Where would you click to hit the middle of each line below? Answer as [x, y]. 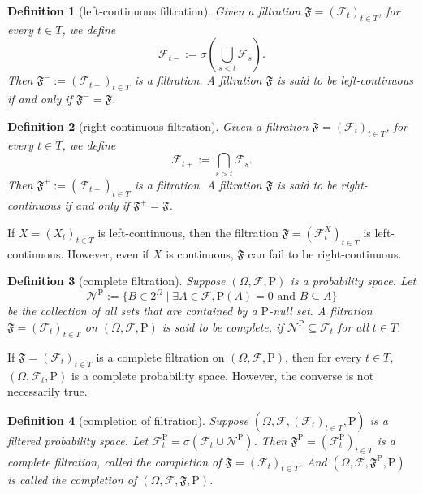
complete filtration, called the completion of [114, 461]
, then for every [324, 356]
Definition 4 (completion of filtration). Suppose [128, 420]
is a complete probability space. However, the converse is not [222, 375]
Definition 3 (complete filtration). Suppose [117, 281]
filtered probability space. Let [78, 440]
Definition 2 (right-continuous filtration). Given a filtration [158, 126]
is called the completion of [72, 480]
